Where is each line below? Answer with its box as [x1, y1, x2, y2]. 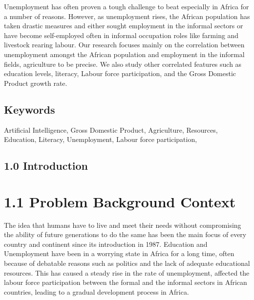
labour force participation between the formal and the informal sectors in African [4, 277, 247, 287]
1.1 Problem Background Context [4, 191, 236, 211]
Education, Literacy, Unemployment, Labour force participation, [4, 134, 197, 144]
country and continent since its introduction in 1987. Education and [4, 239, 208, 249]
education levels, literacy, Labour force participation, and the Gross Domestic [4, 68, 236, 79]
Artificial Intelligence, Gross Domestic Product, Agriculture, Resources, [4, 124, 218, 135]
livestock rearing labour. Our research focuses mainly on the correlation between [4, 40, 245, 50]
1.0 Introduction [4, 158, 88, 173]
